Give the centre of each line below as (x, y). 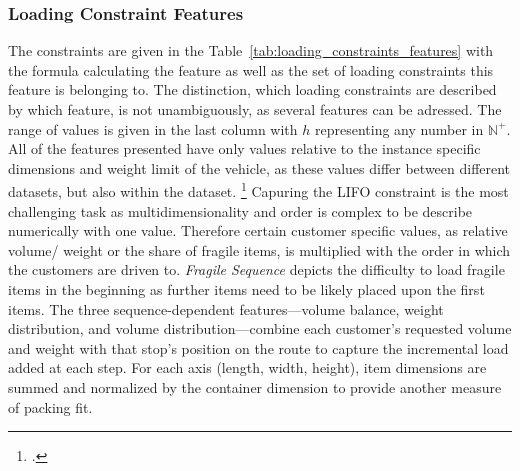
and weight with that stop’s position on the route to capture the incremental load (258, 347)
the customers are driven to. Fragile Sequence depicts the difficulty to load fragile (256, 269)
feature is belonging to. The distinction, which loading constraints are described (252, 89)
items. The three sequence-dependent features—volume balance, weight (226, 308)
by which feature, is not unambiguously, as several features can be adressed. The (255, 109)
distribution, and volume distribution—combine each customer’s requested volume (260, 328)
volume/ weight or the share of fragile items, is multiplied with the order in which (259, 249)
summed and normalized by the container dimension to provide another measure (255, 386)
